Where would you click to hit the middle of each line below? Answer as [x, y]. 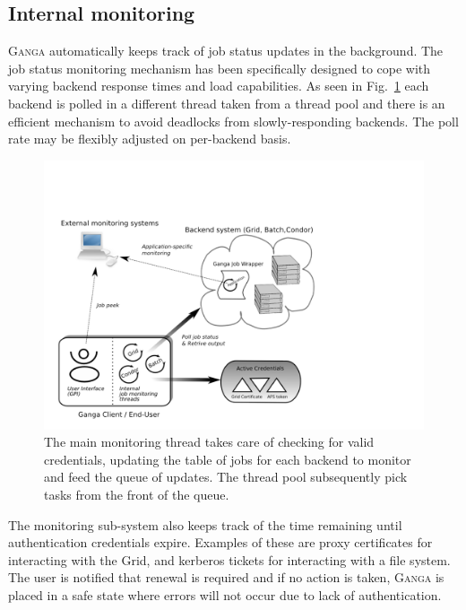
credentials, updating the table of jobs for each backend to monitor [228, 459]
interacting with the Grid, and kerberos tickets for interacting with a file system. [229, 559]
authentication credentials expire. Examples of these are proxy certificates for [220, 542]
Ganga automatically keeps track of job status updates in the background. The [226, 51]
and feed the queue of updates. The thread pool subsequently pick [226, 477]
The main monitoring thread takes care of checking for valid [209, 442]
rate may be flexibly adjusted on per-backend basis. [150, 139]
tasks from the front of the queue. [137, 494]
